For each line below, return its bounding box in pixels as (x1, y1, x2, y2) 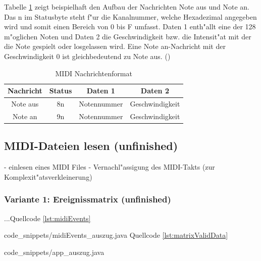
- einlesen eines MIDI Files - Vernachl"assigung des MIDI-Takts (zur (4, 162, 215, 172)
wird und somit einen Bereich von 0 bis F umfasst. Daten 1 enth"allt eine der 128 (4, 21, 256, 32)
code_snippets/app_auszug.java (4, 246, 105, 257)
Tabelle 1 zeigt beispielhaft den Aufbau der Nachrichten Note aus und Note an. (4, 2, 249, 12)
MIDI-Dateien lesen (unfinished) (4, 138, 178, 153)
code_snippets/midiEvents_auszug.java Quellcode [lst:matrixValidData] (4, 230, 228, 240)
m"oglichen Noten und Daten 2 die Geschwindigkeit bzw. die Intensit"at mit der (4, 31, 251, 41)
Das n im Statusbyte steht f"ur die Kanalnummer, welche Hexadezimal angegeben (4, 11, 257, 22)
